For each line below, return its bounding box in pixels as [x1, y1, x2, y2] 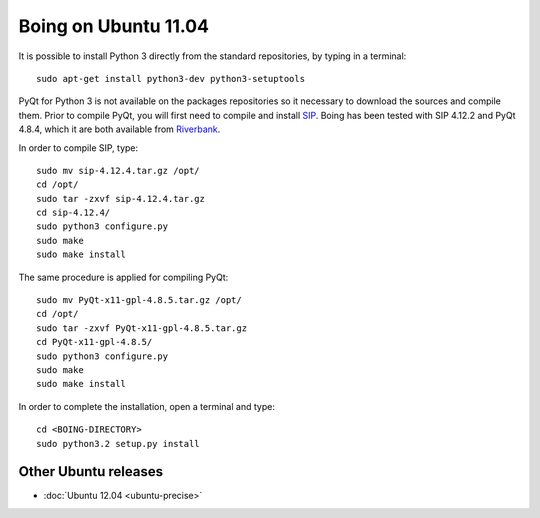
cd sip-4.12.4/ [36, 207, 111, 219]
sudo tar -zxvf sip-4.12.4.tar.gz [36, 193, 205, 204]
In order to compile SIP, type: [18, 141, 139, 154]
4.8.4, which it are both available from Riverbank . [18, 123, 221, 135]
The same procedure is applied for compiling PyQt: [18, 271, 229, 283]
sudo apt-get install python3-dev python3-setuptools [36, 73, 305, 84]
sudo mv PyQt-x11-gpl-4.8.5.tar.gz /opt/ [36, 295, 242, 306]
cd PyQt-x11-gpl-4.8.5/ [36, 336, 153, 348]
